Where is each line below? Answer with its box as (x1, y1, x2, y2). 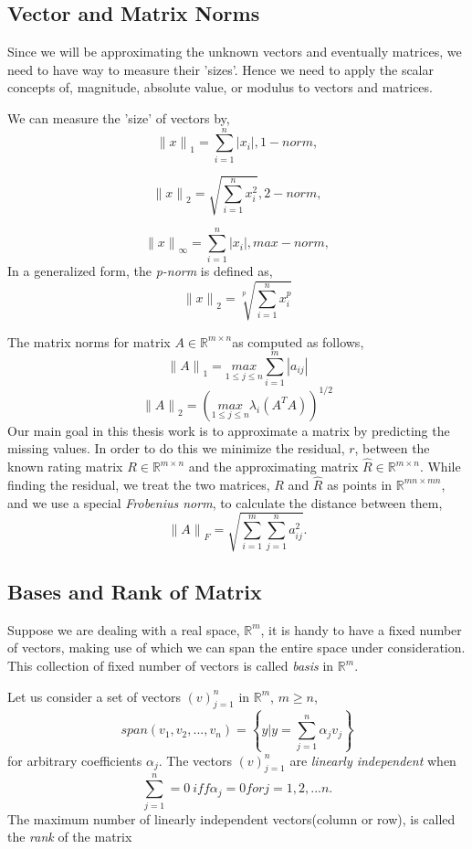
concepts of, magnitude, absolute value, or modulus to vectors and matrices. (7, 78, 433, 97)
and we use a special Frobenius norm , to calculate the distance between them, (7, 493, 443, 512)
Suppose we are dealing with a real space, (7, 620, 240, 639)
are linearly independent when (289, 750, 456, 769)
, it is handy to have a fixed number (260, 620, 462, 639)
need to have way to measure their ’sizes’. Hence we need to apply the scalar (7, 59, 434, 79)
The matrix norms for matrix (7, 332, 171, 351)
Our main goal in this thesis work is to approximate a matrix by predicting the (7, 420, 450, 440)
